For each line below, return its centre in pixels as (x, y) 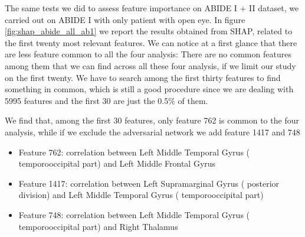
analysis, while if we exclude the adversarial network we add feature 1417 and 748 (152, 132)
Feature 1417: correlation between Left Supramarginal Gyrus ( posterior (149, 183)
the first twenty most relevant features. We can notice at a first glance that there (151, 42)
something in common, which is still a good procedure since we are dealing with (149, 89)
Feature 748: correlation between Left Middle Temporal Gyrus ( (134, 214)
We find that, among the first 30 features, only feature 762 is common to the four (152, 120)
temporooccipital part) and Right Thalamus (98, 226)
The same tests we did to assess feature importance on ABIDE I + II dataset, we (152, 8)
